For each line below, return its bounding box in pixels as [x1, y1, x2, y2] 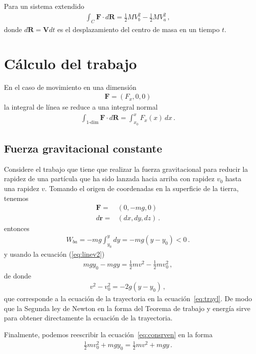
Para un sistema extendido [4, 1, 84, 11]
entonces [4, 223, 30, 234]
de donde [4, 270, 32, 280]
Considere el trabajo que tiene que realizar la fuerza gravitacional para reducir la [4, 163, 248, 174]
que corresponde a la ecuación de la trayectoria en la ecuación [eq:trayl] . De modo [4, 293, 252, 304]
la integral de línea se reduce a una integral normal [4, 102, 158, 112]
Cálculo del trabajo [4, 53, 137, 73]
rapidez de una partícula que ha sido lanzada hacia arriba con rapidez [4, 173, 215, 184]
